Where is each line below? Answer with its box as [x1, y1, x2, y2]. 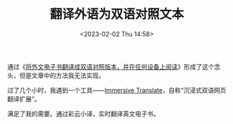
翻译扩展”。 [7, 95, 41, 103]
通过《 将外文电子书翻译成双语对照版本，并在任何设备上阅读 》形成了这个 [7, 62, 214, 70]
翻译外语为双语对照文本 [49, 6, 184, 22]
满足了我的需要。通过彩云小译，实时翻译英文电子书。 [7, 109, 160, 118]
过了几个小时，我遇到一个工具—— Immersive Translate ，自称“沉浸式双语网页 [7, 86, 227, 94]
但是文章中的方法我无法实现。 [19, 71, 105, 79]
